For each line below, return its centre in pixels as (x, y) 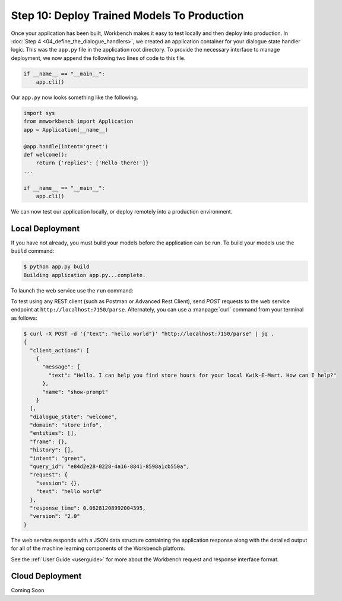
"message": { (61, 367)
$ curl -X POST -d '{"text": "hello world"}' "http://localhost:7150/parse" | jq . (149, 333)
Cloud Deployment (46, 576)
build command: (33, 251)
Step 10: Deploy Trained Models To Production (127, 15)
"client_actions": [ (60, 350)
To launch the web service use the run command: (72, 290)
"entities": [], (53, 433)
